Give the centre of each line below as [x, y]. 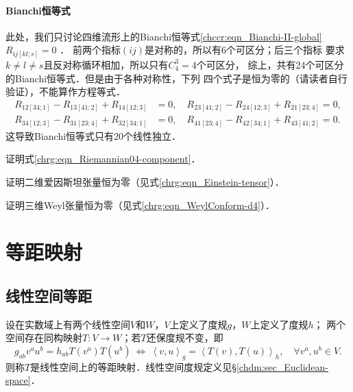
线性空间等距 [49, 295]
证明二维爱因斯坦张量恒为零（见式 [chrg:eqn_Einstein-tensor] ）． [145, 181]
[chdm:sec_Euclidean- [282, 366]
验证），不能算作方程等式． [65, 91]
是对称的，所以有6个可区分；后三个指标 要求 [245, 50]
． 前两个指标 [90, 50]
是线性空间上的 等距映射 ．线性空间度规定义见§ [133, 366]
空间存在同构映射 [44, 338]
